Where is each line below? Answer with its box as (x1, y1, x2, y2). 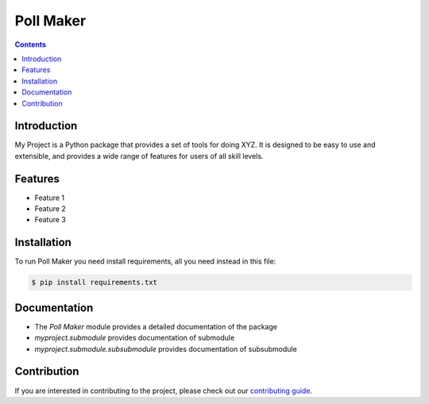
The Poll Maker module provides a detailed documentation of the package (34, 321, 278, 331)
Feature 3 (34, 215, 67, 225)
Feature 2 (34, 204, 67, 214)
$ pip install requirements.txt (31, 278, 158, 287)
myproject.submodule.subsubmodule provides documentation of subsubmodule (34, 344, 297, 353)
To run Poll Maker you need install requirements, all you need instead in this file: (14, 256, 276, 266)
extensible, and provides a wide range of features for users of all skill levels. (14, 151, 264, 160)
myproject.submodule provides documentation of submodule (34, 333, 235, 343)
